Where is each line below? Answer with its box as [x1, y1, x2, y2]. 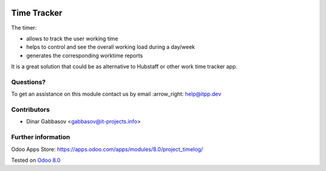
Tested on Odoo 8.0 [11, 157, 61, 164]
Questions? [11, 78, 46, 86]
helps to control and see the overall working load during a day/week [26, 43, 196, 51]
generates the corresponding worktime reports [26, 52, 143, 59]
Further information [11, 133, 71, 141]
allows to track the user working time [26, 35, 119, 42]
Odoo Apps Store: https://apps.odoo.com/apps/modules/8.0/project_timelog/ [11, 145, 203, 153]
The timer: [11, 24, 37, 31]
